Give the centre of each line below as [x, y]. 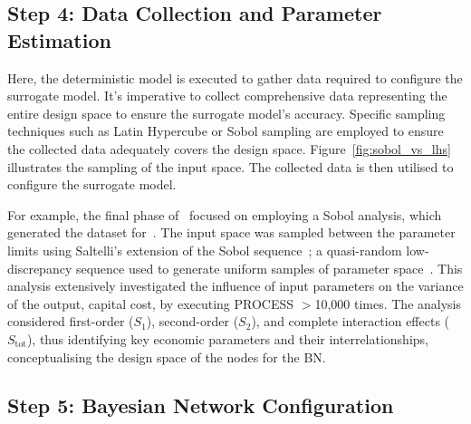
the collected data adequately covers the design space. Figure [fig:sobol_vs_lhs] [229, 148]
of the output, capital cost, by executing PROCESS [151, 303]
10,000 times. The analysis [388, 303]
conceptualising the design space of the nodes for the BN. [167, 357]
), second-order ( [192, 321]
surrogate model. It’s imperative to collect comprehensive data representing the [227, 96]
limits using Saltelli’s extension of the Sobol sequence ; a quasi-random [205, 250]
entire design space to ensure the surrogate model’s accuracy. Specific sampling [226, 113]
